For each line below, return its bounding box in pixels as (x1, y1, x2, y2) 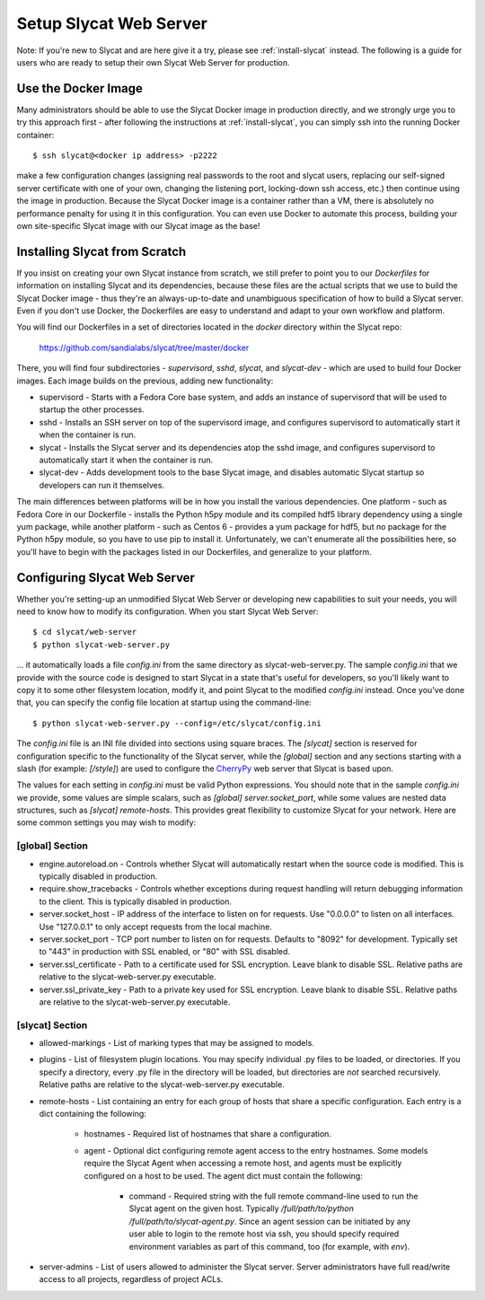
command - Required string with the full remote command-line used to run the (128, 1190, 419, 1201)
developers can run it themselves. (39, 479, 165, 490)
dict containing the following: (39, 1108, 147, 1119)
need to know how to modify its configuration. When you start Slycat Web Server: (16, 606, 319, 617)
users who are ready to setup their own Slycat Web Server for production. (16, 57, 291, 67)
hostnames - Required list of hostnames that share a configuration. (84, 1129, 332, 1139)
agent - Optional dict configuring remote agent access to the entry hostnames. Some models (84, 1145, 428, 1155)
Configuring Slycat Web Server (16, 570, 195, 585)
